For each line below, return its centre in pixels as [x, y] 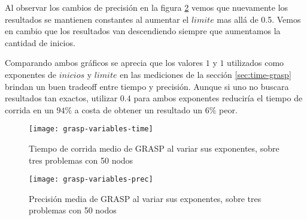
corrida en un [29, 109]
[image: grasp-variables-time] [91, 129]
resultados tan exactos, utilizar [61, 98]
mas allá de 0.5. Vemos [259, 19]
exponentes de [31, 74]
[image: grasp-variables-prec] [91, 180]
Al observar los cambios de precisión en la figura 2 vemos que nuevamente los [147, 7]
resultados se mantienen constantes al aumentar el [97, 19]
